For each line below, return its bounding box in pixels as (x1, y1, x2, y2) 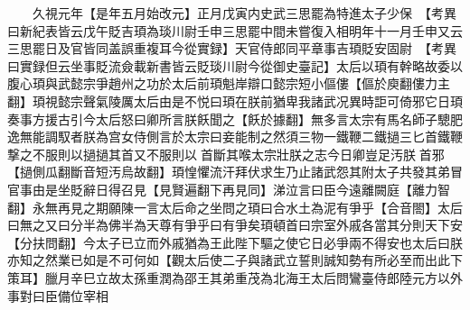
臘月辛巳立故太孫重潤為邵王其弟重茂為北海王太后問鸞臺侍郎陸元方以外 (44, 268, 463, 287)
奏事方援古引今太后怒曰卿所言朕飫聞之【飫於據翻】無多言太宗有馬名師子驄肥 (7, 109, 463, 128)
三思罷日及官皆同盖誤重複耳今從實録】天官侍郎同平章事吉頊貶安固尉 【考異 (7, 39, 456, 58)
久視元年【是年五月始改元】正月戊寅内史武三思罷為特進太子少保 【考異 (32, 4, 456, 22)
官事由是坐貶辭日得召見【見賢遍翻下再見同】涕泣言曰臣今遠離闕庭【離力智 (7, 179, 450, 198)
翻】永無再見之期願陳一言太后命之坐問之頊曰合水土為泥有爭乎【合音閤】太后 (7, 197, 463, 216)
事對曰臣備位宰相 (7, 286, 108, 305)
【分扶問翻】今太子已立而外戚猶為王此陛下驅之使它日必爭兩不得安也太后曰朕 (7, 232, 463, 251)
